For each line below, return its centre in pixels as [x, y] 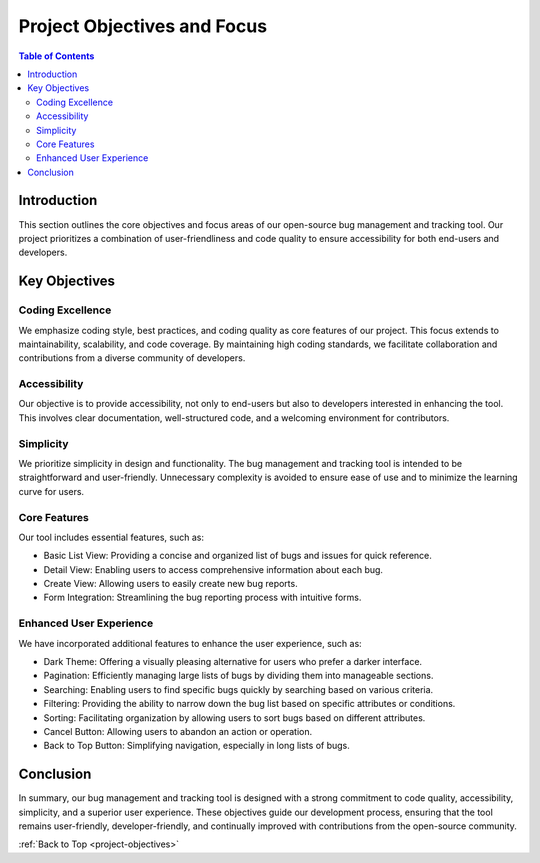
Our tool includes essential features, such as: [111, 537]
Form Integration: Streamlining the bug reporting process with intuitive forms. [202, 597]
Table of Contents [56, 56]
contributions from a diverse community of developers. [132, 358]
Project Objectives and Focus [143, 26]
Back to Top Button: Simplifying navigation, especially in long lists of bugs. [196, 746]
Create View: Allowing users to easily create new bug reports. [171, 584]
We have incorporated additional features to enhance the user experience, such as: [190, 643]
